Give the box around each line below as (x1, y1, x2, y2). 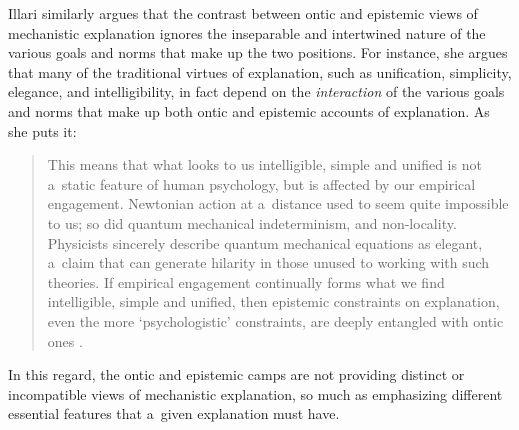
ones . (47, 330, 83, 351)
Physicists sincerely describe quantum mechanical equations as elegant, (47, 232, 483, 253)
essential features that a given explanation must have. (8, 403, 340, 424)
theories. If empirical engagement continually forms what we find (47, 271, 445, 292)
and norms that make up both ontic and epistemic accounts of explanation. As (8, 100, 490, 121)
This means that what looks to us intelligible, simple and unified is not (47, 154, 482, 175)
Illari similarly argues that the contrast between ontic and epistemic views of (8, 3, 478, 23)
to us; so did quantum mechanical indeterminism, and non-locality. (47, 212, 457, 233)
